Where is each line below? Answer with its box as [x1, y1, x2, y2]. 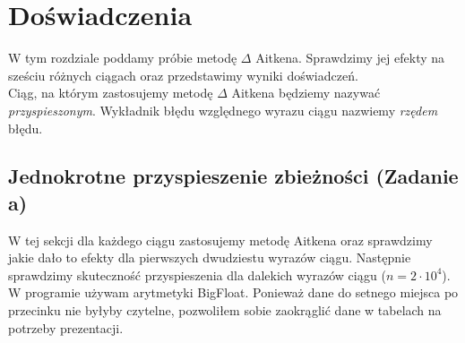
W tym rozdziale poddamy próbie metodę [8, 48, 237, 67]
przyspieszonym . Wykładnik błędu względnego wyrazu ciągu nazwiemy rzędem [8, 100, 438, 119]
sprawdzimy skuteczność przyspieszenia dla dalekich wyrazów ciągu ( [8, 265, 387, 284]
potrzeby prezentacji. [8, 318, 124, 337]
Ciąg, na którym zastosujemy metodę [8, 83, 213, 102]
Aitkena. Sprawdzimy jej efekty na [255, 48, 445, 67]
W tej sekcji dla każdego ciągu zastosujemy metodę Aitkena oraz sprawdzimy [8, 230, 433, 249]
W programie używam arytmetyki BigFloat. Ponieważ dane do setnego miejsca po [8, 283, 459, 302]
